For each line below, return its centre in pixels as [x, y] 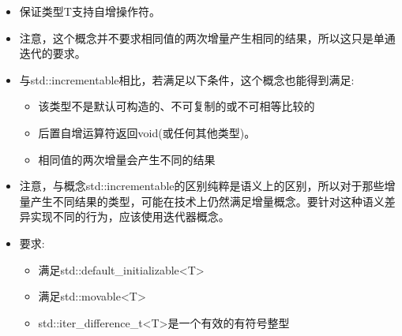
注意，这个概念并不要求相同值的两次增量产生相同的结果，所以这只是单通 [207, 37]
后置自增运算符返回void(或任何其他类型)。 [147, 132]
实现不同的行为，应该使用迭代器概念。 [130, 217]
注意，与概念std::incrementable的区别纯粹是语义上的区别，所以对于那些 [202, 186]
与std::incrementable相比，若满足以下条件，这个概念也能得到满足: [187, 79]
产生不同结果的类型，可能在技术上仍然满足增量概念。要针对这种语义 [207, 201]
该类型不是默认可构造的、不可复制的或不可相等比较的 [177, 106]
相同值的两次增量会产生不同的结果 [127, 159]
